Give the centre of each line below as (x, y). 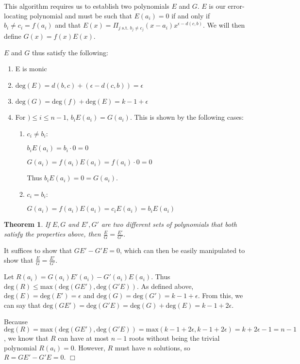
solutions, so (172, 347)
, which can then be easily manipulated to (183, 250)
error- (236, 6)
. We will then (224, 25)
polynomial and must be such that (81, 15)
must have (130, 347)
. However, (90, 347)
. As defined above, (165, 286)
